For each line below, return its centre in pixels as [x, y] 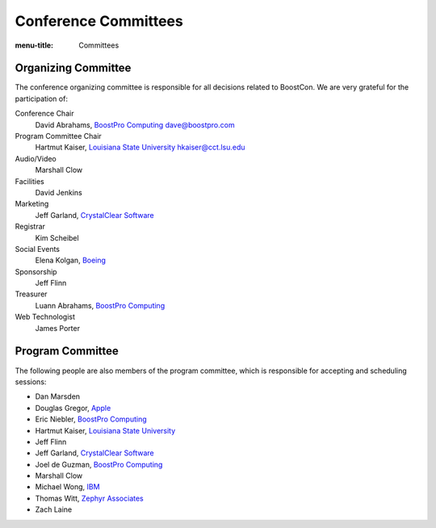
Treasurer [31, 294]
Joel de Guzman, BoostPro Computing [99, 464]
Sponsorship [36, 271]
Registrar [30, 227]
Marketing [32, 204]
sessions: [31, 381]
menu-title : [34, 45]
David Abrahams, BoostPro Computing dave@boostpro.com [135, 124]
